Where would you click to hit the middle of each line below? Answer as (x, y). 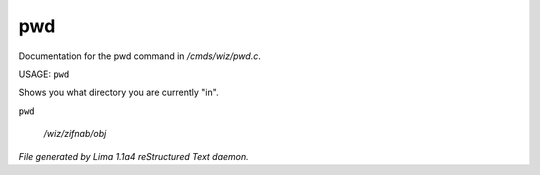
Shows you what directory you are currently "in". (118, 92)
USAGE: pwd (44, 74)
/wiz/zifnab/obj (75, 134)
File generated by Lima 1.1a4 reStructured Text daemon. (133, 156)
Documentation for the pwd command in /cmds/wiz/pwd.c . (140, 56)
